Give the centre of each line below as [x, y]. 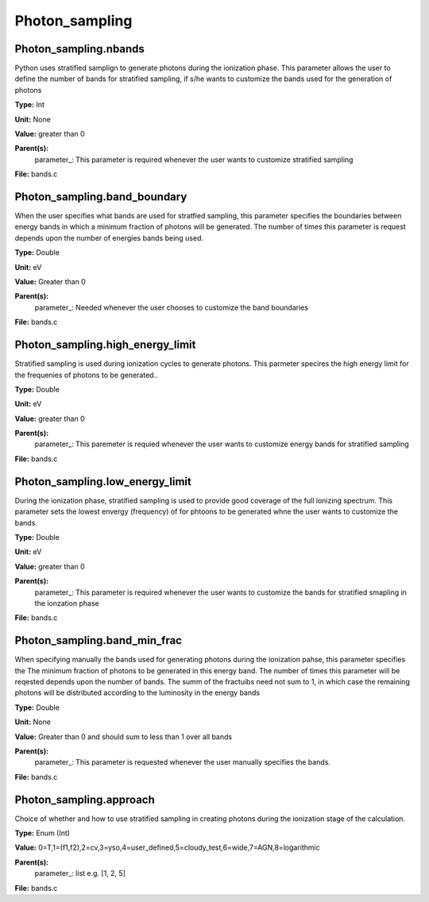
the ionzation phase [67, 603]
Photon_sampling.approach [85, 799]
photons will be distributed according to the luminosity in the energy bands [137, 693]
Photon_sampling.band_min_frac [99, 640]
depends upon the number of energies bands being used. [109, 237]
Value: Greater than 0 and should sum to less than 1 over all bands [124, 736]
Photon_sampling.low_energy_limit [103, 482]
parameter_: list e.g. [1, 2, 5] [80, 873]
